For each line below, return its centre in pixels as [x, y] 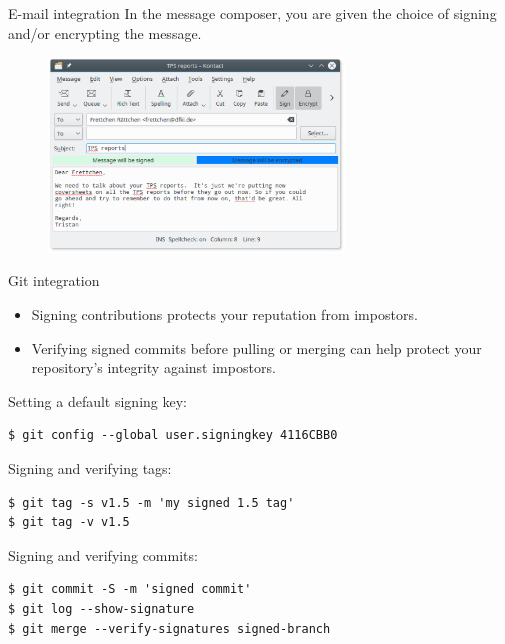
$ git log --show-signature [101, 608]
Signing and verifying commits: [103, 554]
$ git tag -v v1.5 [69, 522]
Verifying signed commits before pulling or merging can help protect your [256, 347]
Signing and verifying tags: [90, 467]
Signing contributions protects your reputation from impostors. [224, 314]
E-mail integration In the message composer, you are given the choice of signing [252, 13]
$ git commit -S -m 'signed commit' [130, 589]
